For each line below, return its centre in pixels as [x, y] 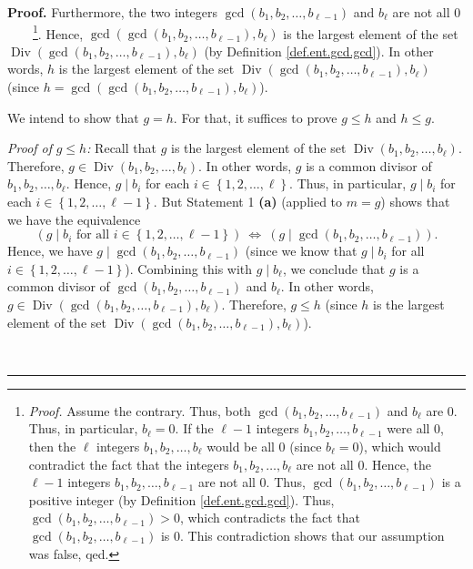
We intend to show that [73, 117]
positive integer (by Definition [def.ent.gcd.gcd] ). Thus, [181, 499]
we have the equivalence [74, 219]
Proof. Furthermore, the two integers [113, 12]
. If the [194, 428]
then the [52, 446]
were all [408, 428]
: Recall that [121, 148]
